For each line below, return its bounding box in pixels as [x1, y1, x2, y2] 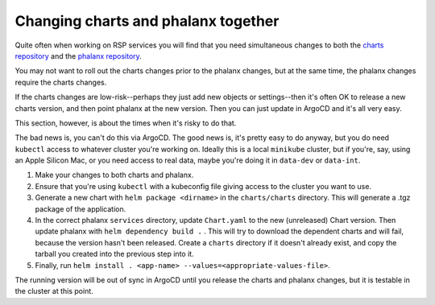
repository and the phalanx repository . [14, 51, 143, 60]
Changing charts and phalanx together [14, 12, 280, 30]
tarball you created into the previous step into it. [35, 249, 194, 259]
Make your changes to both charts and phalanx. [35, 170, 194, 180]
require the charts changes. [14, 77, 107, 87]
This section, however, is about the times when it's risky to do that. [14, 117, 237, 128]
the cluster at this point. [14, 286, 94, 296]
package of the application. [35, 204, 126, 213]
